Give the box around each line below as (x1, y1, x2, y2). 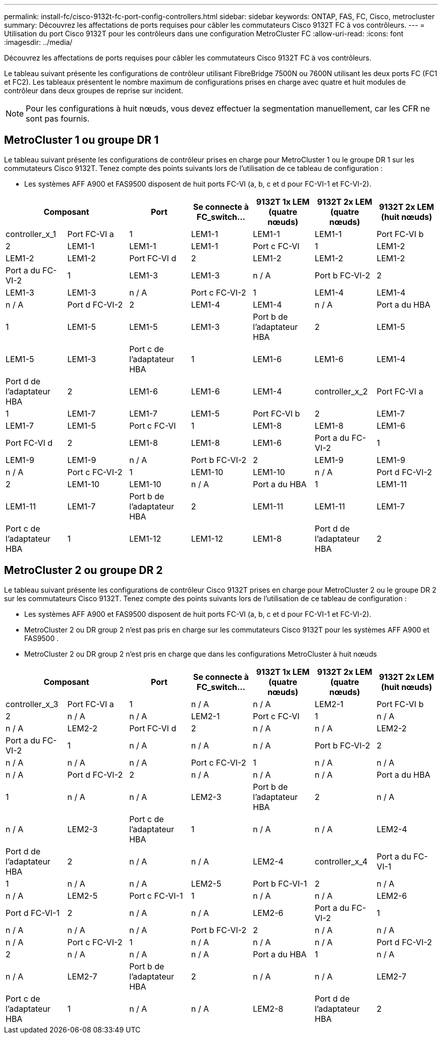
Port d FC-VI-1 (6, 907, 60, 918)
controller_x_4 (314, 856, 368, 867)
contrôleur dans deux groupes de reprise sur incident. (4, 86, 183, 95)
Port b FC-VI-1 (253, 878, 307, 889)
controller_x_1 (6, 228, 56, 239)
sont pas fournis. (26, 113, 90, 124)
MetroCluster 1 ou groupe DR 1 (4, 134, 159, 147)
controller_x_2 (314, 386, 368, 396)
